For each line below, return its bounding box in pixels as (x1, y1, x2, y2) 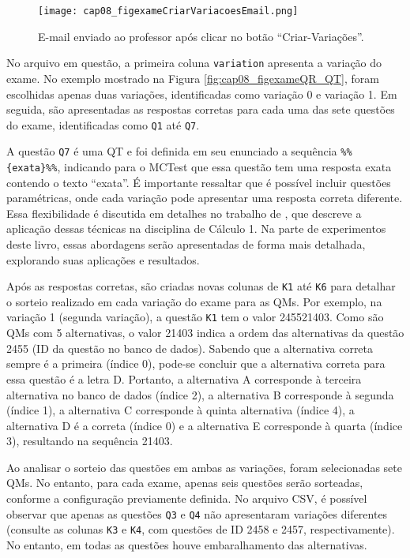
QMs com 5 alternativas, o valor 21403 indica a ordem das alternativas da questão (6, 324, 404, 341)
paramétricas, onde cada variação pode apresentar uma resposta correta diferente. (6, 189, 403, 206)
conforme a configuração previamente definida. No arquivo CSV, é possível (6, 490, 367, 507)
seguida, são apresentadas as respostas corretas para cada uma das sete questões (6, 101, 395, 118)
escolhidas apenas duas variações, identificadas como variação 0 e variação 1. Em (6, 85, 397, 102)
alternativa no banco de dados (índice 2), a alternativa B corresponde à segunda (6, 386, 394, 403)
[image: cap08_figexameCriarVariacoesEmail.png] (38, 6, 299, 17)
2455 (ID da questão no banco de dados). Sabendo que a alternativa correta (6, 339, 374, 356)
